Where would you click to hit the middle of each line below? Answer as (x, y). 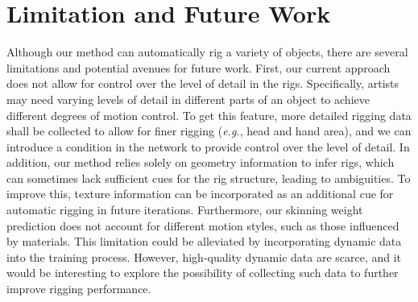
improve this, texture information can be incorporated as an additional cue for (200, 194)
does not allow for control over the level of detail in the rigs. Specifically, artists (203, 83)
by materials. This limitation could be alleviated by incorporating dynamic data (204, 241)
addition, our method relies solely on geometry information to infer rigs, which (201, 162)
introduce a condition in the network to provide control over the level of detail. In (208, 146)
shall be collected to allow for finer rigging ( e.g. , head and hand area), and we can (209, 131)
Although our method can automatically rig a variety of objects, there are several (207, 52)
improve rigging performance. (79, 289)
